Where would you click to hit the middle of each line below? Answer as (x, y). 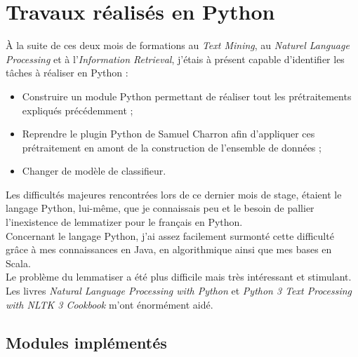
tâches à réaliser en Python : (67, 73)
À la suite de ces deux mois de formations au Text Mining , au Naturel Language (178, 45)
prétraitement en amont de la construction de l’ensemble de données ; (172, 147)
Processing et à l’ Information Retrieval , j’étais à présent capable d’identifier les (175, 59)
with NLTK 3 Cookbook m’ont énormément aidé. (110, 304)
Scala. (18, 263)
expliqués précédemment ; (78, 110)
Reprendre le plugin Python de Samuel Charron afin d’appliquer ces (168, 134)
